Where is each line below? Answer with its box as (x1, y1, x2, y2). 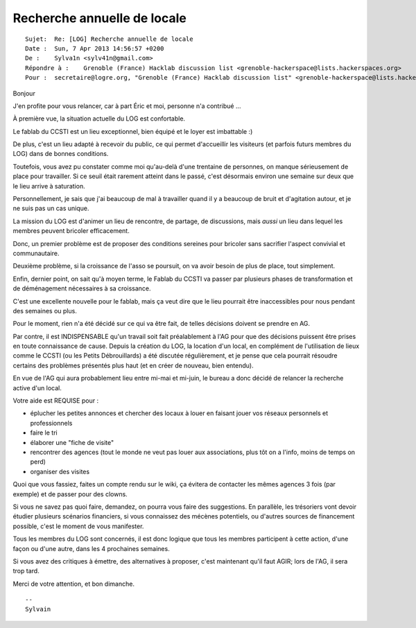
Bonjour (12, 89, 36, 97)
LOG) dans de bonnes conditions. (12, 150, 109, 158)
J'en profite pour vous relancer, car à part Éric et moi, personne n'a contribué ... (12, 101, 241, 110)
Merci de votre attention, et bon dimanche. (12, 579, 135, 588)
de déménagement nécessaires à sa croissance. (12, 284, 151, 293)
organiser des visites (30, 467, 90, 476)
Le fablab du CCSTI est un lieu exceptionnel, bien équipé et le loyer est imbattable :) (12, 127, 253, 135)
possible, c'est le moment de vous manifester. (12, 522, 144, 530)
